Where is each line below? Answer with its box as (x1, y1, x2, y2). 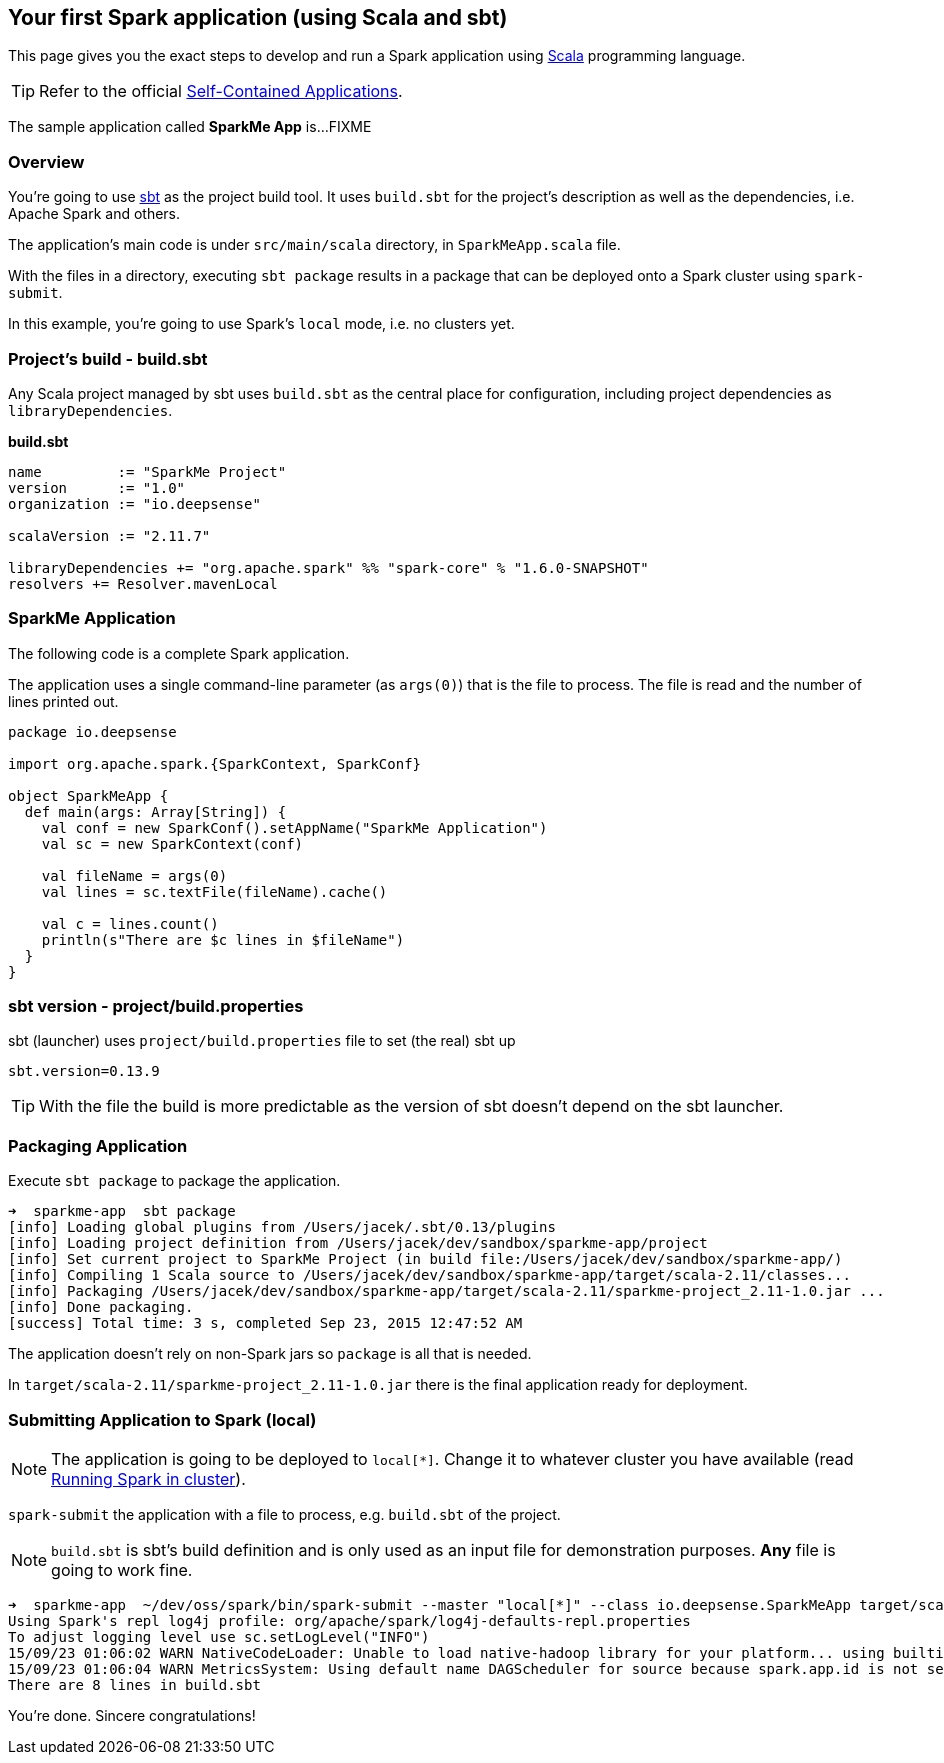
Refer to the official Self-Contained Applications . (39, 81, 403, 102)
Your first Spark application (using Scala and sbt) (8, 5, 508, 30)
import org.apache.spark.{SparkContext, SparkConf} (8, 755, 422, 772)
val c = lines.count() (41, 915, 219, 932)
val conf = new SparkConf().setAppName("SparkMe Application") (41, 819, 548, 836)
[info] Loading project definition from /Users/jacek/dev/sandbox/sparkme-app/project (8, 1235, 708, 1252)
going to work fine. (51, 1559, 193, 1580)
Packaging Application (8, 1135, 188, 1156)
